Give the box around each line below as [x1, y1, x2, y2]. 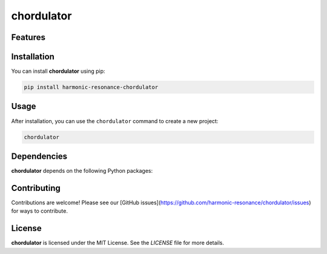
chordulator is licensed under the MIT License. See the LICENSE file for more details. [11, 239, 224, 247]
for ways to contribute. [11, 207, 68, 215]
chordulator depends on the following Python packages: [11, 167, 153, 175]
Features [11, 32, 45, 42]
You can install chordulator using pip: [11, 67, 105, 75]
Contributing [11, 182, 61, 193]
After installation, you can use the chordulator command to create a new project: [11, 117, 219, 124]
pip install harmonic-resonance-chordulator [24, 84, 159, 91]
